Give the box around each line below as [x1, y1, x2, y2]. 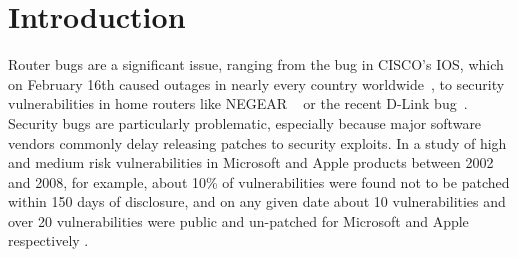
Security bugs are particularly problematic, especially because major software [8, 112, 482, 133]
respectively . [8, 230, 89, 251]
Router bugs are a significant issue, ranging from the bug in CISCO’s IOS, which [8, 54, 504, 75]
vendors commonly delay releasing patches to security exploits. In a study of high [8, 132, 507, 153]
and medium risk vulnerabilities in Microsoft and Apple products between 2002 [8, 152, 494, 173]
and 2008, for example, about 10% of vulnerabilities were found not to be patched [8, 171, 510, 192]
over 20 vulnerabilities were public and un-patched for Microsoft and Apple [8, 210, 469, 231]
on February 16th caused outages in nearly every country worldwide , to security [8, 73, 505, 94]
